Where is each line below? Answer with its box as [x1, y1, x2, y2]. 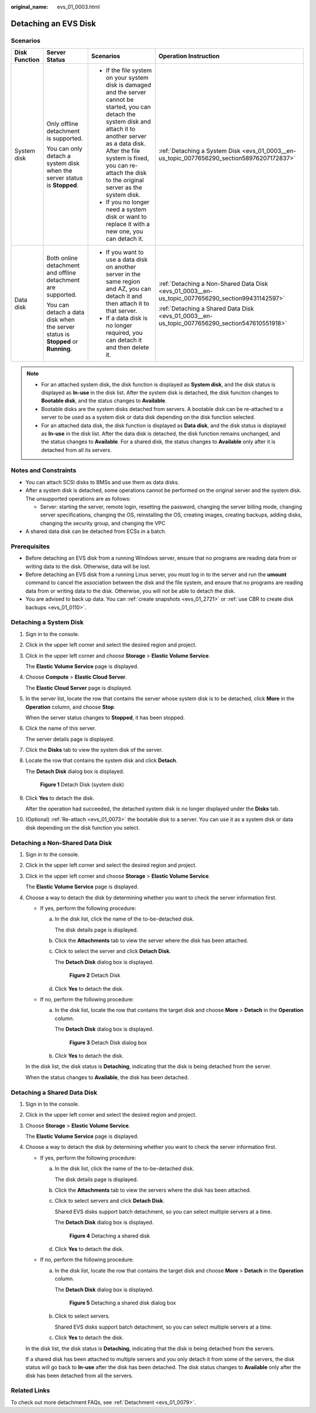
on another [105, 263, 136, 271]
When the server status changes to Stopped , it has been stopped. [25, 714, 185, 721]
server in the [105, 270, 141, 278]
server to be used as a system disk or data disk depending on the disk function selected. [41, 413, 256, 421]
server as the [105, 183, 143, 191]
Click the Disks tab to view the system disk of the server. [25, 747, 163, 754]
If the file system [105, 66, 152, 74]
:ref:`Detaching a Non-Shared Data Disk [158, 280, 269, 288]
